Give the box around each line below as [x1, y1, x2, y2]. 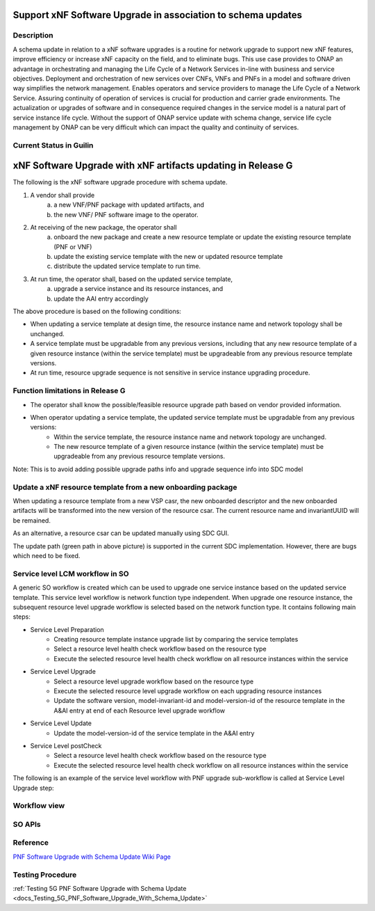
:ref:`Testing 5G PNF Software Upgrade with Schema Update [12, 884, 187, 892]
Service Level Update [30, 719, 92, 727]
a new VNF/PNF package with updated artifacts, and [53, 200, 205, 209]
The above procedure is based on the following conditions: [12, 307, 182, 316]
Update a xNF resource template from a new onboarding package [12, 482, 237, 492]
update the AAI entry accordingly [53, 294, 149, 303]
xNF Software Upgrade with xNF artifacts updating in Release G [12, 160, 293, 172]
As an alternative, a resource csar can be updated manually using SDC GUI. [12, 529, 229, 537]
